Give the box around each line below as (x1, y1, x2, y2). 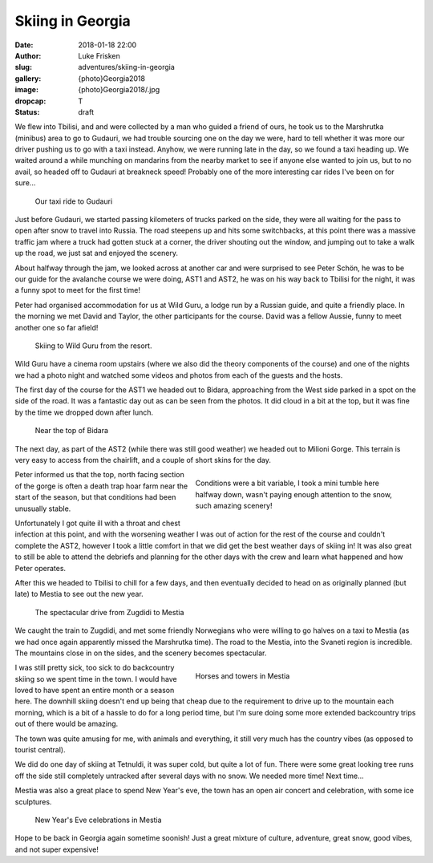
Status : (14, 107, 40, 116)
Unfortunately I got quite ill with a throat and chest (14, 518, 180, 528)
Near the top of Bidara (34, 426, 108, 436)
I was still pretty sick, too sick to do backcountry (14, 662, 175, 673)
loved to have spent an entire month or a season (14, 686, 175, 695)
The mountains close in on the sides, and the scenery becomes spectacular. (14, 648, 267, 658)
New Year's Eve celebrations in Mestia (34, 815, 162, 825)
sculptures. (14, 796, 52, 806)
